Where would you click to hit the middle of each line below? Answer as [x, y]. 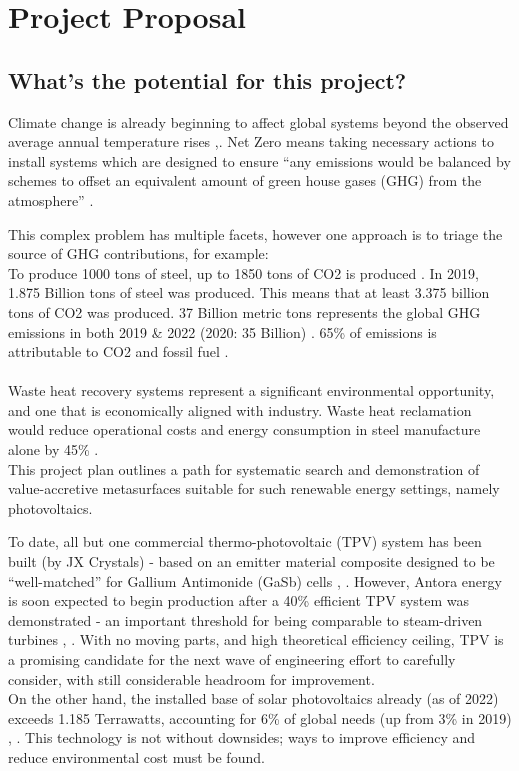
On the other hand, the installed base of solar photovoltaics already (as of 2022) [253, 698]
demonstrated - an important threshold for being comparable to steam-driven [245, 619]
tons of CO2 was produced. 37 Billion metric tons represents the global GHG [244, 311]
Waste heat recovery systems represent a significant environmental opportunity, [251, 390]
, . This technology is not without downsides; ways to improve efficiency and [242, 737]
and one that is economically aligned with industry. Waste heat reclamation [240, 409]
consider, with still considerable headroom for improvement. [191, 678]
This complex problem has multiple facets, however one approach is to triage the [255, 233]
